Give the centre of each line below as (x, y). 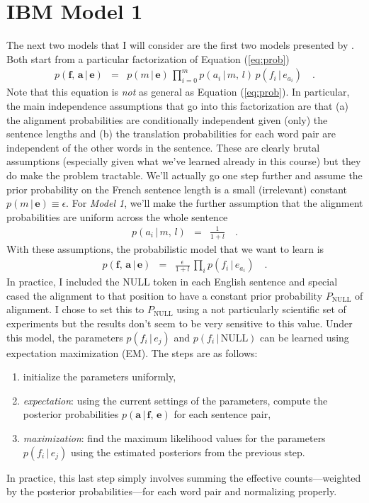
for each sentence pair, (222, 414)
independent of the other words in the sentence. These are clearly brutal (163, 147)
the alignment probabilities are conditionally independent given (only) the (167, 119)
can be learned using (305, 337)
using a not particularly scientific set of (261, 309)
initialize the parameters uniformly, (100, 377)
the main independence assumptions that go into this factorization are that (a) (178, 105)
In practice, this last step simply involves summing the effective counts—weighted (184, 477)
